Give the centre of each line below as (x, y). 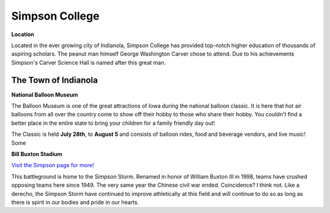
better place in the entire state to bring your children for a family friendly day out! (113, 123)
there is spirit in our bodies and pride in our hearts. (75, 202)
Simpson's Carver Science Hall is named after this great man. (89, 62)
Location (23, 34)
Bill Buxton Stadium (37, 154)
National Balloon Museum (45, 94)
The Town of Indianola (54, 80)
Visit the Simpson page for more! (53, 165)
